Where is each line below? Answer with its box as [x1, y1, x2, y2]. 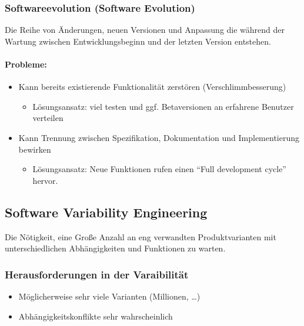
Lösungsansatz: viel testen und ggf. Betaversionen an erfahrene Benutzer [32, 100, 294, 112]
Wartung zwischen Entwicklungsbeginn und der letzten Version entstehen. [5, 35, 271, 47]
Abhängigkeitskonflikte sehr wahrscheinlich [18, 310, 173, 322]
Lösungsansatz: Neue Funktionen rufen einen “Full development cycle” [32, 163, 286, 175]
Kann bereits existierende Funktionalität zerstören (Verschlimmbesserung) [18, 80, 286, 93]
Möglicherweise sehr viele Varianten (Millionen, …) [18, 290, 201, 302]
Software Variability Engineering [5, 203, 208, 221]
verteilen [32, 112, 64, 124]
